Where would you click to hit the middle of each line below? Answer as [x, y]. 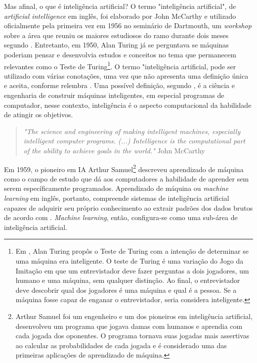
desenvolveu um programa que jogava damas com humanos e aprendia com [129, 326]
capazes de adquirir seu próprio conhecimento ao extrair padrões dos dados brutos [128, 207]
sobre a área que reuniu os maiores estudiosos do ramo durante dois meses [116, 35]
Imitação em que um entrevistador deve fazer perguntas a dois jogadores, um [132, 270]
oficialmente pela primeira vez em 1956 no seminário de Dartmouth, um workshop [128, 25]
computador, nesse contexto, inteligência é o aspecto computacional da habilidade [128, 105]
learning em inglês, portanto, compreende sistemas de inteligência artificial [117, 198]
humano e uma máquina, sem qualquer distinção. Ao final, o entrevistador [128, 280]
